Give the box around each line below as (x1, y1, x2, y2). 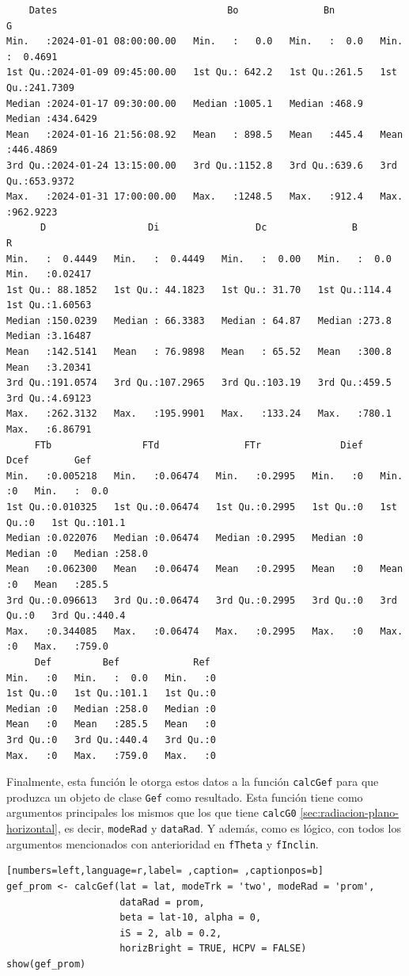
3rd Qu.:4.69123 (6, 392, 92, 404)
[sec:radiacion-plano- (300, 804, 399, 821)
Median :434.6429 (6, 113, 97, 125)
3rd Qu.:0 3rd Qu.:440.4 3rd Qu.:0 (6, 734, 216, 745)
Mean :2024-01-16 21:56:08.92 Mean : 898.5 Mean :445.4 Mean (6, 128, 403, 140)
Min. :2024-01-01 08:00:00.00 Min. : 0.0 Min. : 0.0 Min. (6, 36, 403, 48)
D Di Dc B (40, 222, 358, 234)
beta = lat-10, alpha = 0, (119, 912, 262, 924)
